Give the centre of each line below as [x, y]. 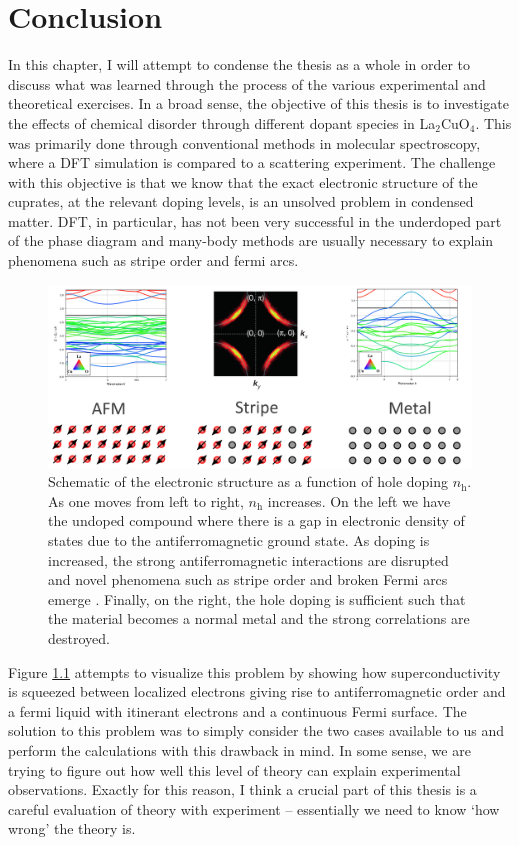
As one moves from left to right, [146, 500]
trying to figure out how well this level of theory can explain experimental [234, 769]
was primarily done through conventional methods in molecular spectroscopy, [244, 142]
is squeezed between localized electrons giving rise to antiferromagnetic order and [257, 691]
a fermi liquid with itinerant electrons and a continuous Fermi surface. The [237, 710]
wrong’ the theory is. [72, 828]
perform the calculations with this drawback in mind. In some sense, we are [239, 749]
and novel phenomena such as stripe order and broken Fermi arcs [248, 579]
